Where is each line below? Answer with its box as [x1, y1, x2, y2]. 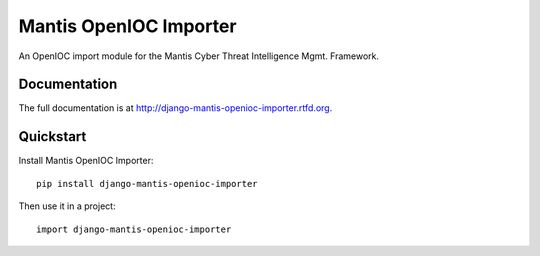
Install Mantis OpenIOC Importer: [18, 155, 154, 167]
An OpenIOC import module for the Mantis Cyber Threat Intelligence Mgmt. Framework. [18, 50, 380, 62]
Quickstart [18, 128, 87, 145]
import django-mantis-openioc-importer [36, 223, 232, 235]
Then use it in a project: [18, 200, 116, 212]
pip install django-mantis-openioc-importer [36, 178, 259, 189]
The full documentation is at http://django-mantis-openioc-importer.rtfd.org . [18, 102, 333, 114]
